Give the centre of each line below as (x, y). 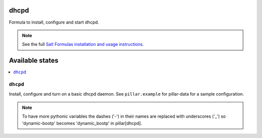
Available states (34, 61)
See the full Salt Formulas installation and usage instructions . (83, 44)
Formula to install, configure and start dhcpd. (54, 22)
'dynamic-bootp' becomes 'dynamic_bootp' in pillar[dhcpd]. (82, 123)
